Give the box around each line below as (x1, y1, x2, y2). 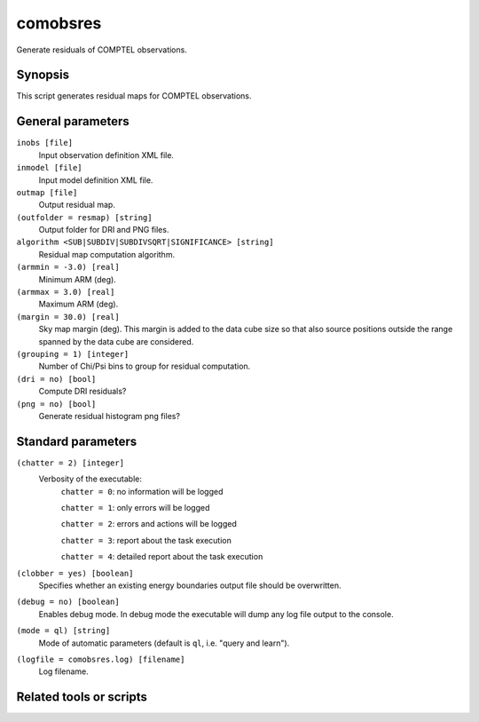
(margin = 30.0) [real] (16, 312, 120, 321)
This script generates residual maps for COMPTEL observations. (16, 91, 252, 101)
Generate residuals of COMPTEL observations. (16, 44, 188, 55)
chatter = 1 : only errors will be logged (60, 503, 210, 513)
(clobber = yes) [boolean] (16, 568, 134, 578)
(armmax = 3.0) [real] (16, 287, 115, 298)
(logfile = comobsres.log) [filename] (16, 654, 185, 664)
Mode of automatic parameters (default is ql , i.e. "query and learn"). (38, 638, 290, 648)
